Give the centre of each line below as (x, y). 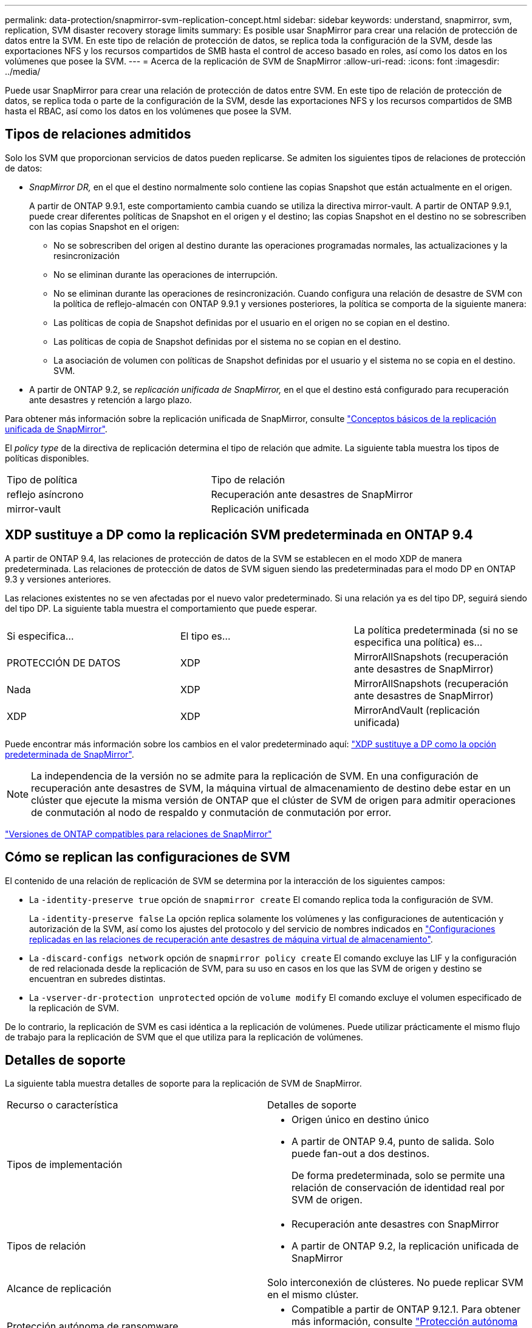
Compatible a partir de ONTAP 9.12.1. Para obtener (406, 1309)
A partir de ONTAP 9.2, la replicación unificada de (405, 1246)
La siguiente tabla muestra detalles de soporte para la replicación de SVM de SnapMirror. (183, 1084)
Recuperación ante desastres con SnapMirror (395, 1224)
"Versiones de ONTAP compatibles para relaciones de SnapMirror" (138, 834)
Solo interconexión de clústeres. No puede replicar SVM (395, 1283)
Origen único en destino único (360, 1120)
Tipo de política (42, 479)
